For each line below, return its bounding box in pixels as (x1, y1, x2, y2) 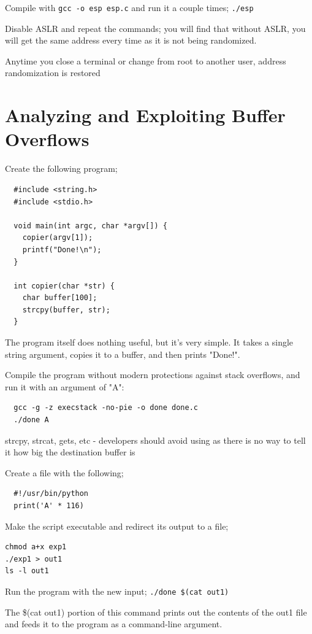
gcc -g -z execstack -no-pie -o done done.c (13, 403, 198, 412)
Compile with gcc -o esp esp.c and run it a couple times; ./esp (5, 1, 254, 14)
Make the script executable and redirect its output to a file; (5, 519, 229, 532)
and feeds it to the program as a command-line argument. (5, 617, 223, 630)
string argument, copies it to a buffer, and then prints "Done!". (5, 347, 240, 360)
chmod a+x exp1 (5, 543, 67, 552)
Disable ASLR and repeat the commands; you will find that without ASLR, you (5, 21, 306, 34)
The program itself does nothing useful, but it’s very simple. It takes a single (5, 336, 294, 349)
